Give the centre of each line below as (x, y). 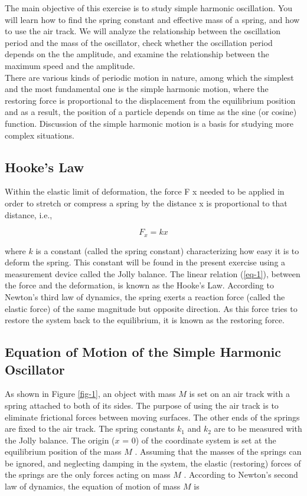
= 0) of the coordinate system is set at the (199, 440)
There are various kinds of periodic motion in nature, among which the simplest (149, 77)
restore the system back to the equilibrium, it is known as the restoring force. (145, 320)
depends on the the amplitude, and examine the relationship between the (137, 54)
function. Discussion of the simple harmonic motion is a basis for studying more (149, 123)
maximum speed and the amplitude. (70, 65)
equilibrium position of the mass (63, 451)
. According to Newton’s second (241, 474)
